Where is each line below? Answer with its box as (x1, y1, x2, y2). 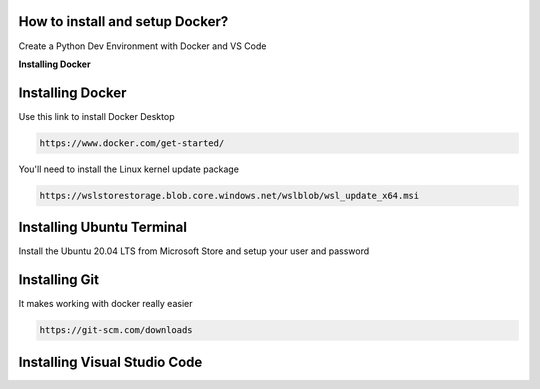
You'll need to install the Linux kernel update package (18, 163, 240, 175)
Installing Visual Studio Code (18, 353, 203, 370)
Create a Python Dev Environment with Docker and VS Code (18, 40, 267, 52)
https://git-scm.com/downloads (39, 325, 194, 336)
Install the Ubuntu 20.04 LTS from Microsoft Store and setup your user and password (18, 245, 370, 257)
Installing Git (18, 271, 100, 289)
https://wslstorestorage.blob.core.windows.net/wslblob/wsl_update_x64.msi (39, 190, 420, 201)
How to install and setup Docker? (18, 13, 229, 30)
